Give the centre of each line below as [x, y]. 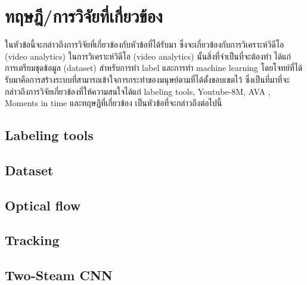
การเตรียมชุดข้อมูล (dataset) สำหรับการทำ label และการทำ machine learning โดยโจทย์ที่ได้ [154, 68]
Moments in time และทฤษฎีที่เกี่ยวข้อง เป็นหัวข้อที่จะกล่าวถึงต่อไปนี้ [114, 103]
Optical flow [43, 205]
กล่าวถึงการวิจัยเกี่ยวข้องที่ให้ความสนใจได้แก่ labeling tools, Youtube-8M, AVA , [138, 91]
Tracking [32, 240]
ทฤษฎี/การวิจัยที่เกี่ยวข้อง [84, 16]
